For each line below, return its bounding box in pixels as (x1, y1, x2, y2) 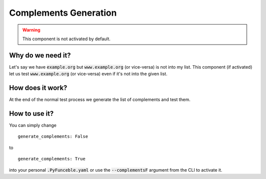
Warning (22, 27, 40, 33)
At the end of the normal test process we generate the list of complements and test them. (9, 97, 191, 102)
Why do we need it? (9, 51, 71, 59)
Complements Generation (9, 7, 117, 18)
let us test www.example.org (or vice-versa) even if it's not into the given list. (9, 71, 167, 77)
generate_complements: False (18, 134, 88, 139)
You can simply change (9, 123, 57, 128)
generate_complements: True (18, 156, 86, 162)
